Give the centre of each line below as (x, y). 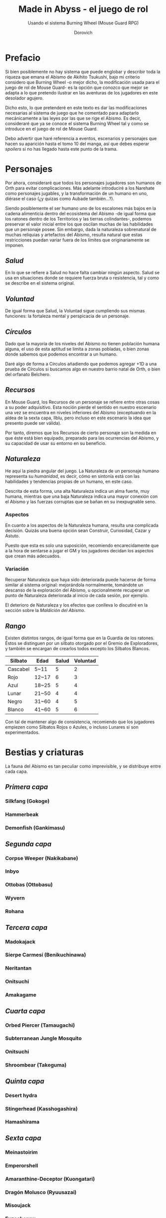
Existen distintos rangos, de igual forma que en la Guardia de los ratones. (80, 638)
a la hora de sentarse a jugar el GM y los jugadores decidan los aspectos (79, 550)
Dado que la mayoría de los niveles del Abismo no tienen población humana (83, 344)
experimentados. (22, 732)
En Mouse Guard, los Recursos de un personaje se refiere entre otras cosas (83, 402)
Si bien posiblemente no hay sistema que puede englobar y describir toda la (83, 72)
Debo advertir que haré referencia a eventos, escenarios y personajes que (81, 138)
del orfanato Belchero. (28, 375)
